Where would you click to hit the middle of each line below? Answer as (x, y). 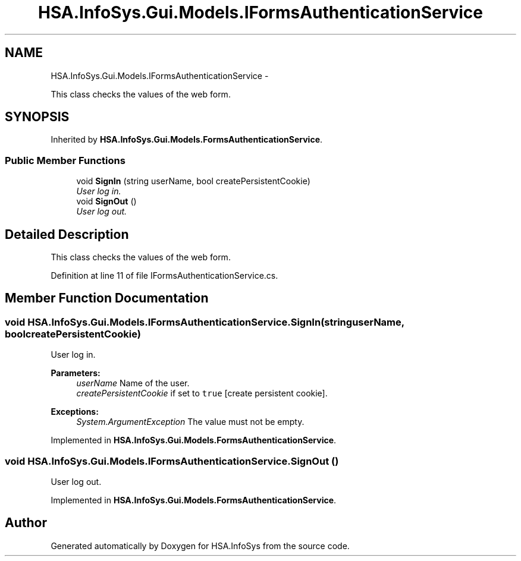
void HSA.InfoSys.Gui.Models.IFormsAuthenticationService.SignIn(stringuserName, (205, 322)
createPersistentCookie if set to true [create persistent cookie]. (202, 393)
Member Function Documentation (107, 298)
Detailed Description (67, 234)
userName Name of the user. (133, 383)
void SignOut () (106, 201)
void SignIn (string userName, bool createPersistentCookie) (193, 181)
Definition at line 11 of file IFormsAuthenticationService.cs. (164, 276)
